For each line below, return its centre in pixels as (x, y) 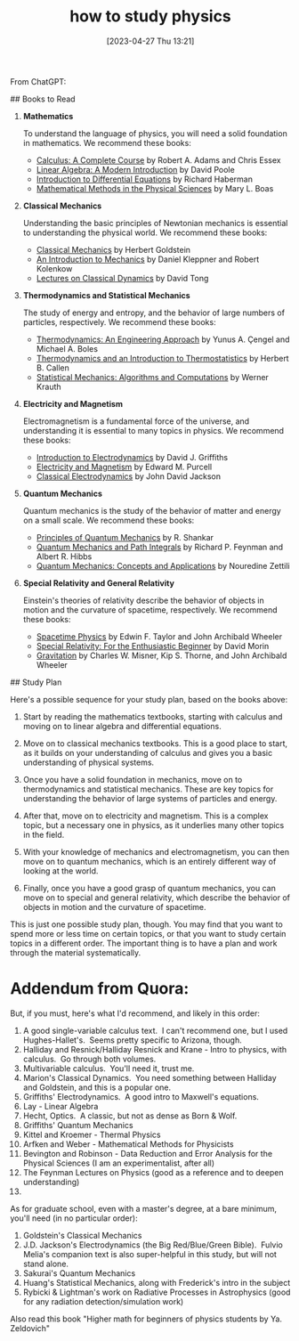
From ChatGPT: (38, 81)
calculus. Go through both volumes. (89, 1059)
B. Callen (53, 368)
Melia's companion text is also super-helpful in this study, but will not (149, 1254)
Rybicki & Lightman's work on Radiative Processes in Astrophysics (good (157, 1292)
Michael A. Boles (67, 348)
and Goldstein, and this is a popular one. (97, 1087)
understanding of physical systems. (89, 762)
